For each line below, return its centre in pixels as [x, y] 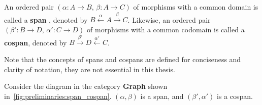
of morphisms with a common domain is [196, 7]
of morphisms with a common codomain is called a [166, 29]
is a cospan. [235, 96]
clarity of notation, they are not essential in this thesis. [90, 69]
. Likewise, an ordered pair [169, 19]
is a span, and [162, 96]
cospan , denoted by [36, 42]
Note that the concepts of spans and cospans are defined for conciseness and [123, 59]
